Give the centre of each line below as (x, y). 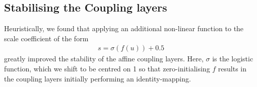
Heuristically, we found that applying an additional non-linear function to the (124, 28)
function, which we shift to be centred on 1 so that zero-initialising (107, 69)
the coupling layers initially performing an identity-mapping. (98, 78)
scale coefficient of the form (46, 38)
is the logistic (233, 59)
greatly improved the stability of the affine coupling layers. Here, (104, 59)
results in (232, 69)
